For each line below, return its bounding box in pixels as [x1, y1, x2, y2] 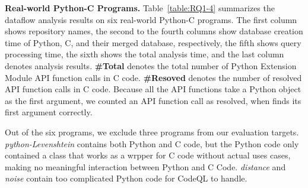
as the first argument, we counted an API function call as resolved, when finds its [5, 94, 301, 106]
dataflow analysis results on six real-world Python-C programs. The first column [5, 13, 297, 25]
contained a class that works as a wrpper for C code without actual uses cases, [5, 149, 291, 161]
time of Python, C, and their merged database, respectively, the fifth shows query [5, 36, 301, 48]
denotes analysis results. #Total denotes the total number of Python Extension [5, 59, 297, 72]
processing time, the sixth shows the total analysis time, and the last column [5, 48, 284, 60]
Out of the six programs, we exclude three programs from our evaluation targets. [5, 125, 299, 138]
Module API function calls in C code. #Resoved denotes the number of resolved [5, 71, 302, 83]
